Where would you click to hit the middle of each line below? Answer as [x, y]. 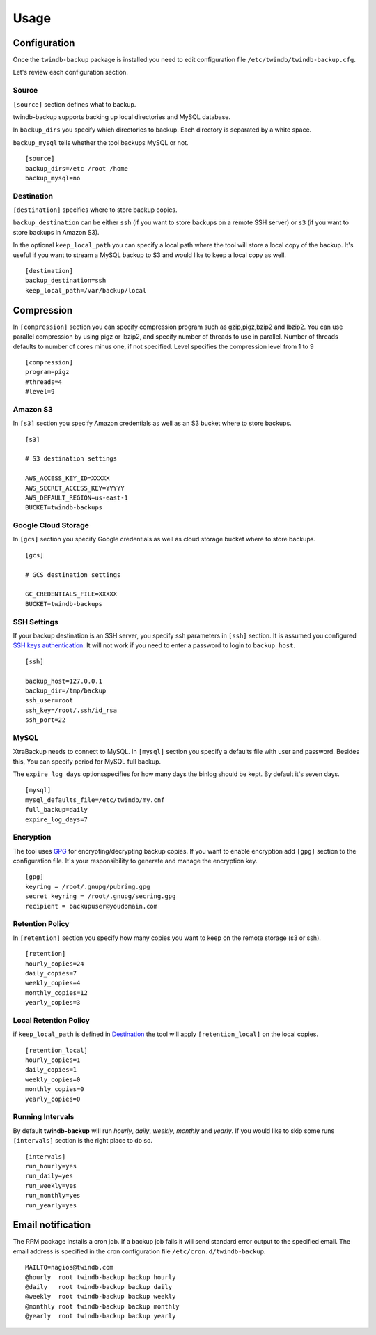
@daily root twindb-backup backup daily [99, 1287]
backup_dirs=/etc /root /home [77, 168]
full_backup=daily [57, 810]
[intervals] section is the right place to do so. [83, 1141]
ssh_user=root [49, 701]
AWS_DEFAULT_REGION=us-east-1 [77, 497]
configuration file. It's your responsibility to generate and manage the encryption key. [135, 861]
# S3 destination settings [71, 459]
